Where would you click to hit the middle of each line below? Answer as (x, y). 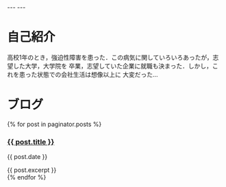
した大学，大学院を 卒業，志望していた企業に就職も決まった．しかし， (112, 66)
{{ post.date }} (27, 157)
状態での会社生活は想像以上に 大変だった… (98, 74)
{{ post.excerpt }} (32, 170)
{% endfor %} (27, 177)
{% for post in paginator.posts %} (54, 124)
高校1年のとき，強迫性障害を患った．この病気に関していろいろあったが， (110, 57)
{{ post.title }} (31, 142)
